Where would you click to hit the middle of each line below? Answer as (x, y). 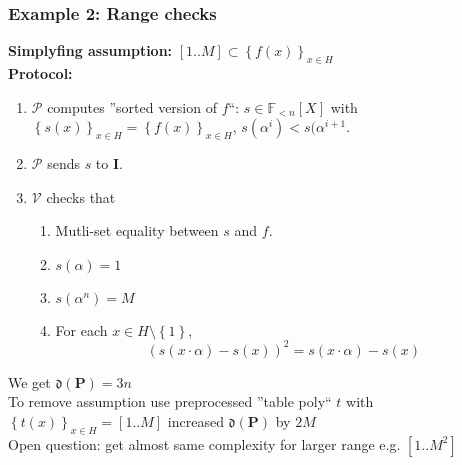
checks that (81, 196)
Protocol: (40, 73)
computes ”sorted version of (132, 106)
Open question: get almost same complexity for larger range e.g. (204, 443)
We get (29, 381)
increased (195, 421)
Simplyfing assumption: (90, 50)
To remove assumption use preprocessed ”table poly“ (170, 401)
